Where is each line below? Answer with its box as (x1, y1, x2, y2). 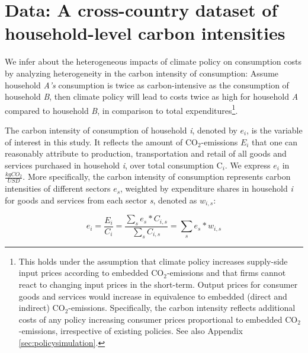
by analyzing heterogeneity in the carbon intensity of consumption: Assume (5, 66, 279, 79)
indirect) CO (18, 301, 65, 314)
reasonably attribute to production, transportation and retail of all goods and (5, 147, 287, 160)
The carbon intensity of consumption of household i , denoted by (5, 123, 238, 136)
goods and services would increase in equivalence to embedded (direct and (18, 290, 287, 302)
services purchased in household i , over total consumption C (5, 158, 223, 171)
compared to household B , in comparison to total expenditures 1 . (5, 102, 238, 116)
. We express (224, 158, 271, 171)
